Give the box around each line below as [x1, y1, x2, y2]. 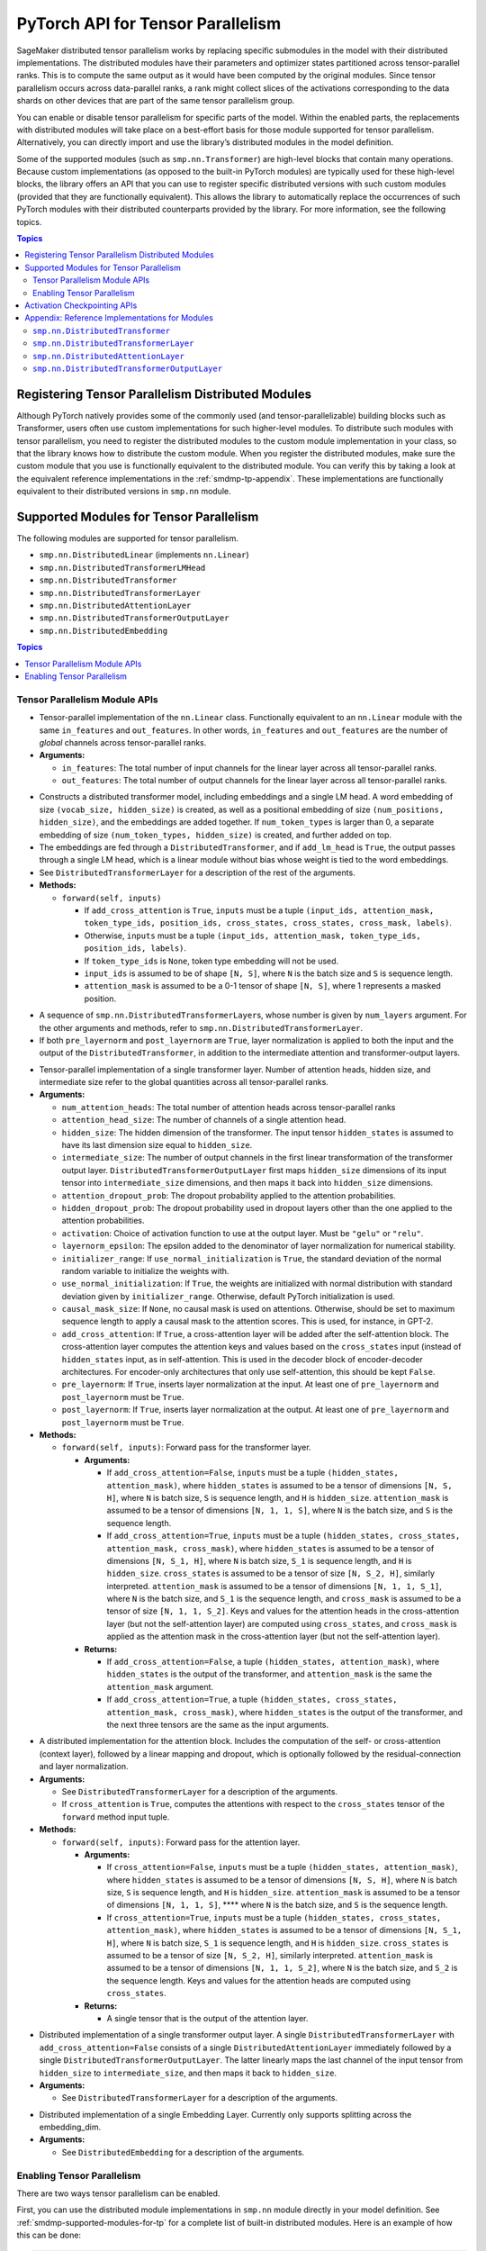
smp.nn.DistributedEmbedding [39, 626, 168, 636]
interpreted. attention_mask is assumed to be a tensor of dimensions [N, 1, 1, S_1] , [106, 1580, 443, 1591]
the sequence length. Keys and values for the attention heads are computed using [106, 1975, 411, 1985]
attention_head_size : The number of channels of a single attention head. [61, 1115, 346, 1125]
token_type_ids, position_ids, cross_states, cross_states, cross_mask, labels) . [84, 918, 453, 928]
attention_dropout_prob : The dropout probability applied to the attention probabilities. [61, 1189, 396, 1201]
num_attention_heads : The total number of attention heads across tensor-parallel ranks [61, 1101, 396, 1112]
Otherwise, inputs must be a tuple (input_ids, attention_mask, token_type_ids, [84, 930, 422, 941]
